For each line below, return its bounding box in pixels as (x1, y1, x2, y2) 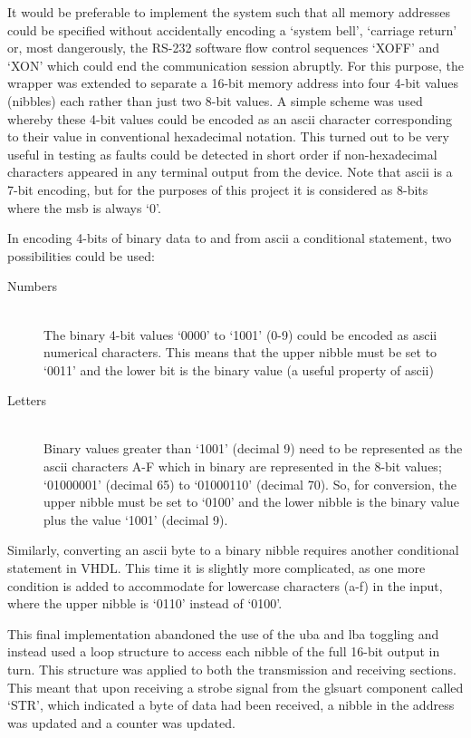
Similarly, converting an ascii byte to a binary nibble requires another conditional (7, 540, 459, 559)
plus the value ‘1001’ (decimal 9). (43, 510, 228, 529)
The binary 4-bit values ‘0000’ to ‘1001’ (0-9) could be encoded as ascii (43, 325, 437, 344)
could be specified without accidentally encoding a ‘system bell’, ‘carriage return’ (7, 20, 457, 39)
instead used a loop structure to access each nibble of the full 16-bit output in (7, 642, 440, 661)
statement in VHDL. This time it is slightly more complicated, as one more (7, 558, 426, 578)
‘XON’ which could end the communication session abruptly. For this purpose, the (7, 55, 464, 74)
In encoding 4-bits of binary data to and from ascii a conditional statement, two (7, 228, 452, 248)
